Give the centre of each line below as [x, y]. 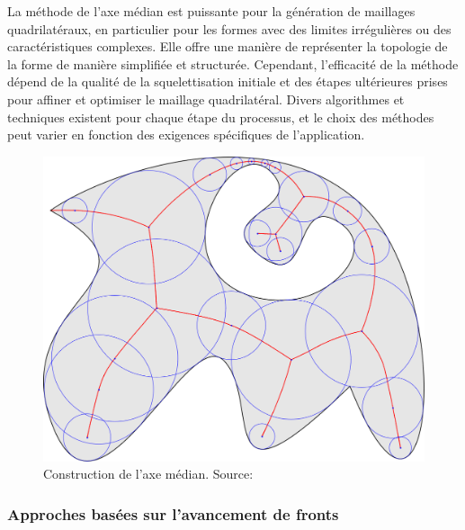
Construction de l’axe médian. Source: [148, 474]
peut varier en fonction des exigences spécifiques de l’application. [186, 135]
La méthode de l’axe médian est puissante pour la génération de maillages [211, 11]
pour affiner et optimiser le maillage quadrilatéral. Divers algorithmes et [206, 99]
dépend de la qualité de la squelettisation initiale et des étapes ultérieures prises [228, 81]
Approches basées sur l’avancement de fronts [173, 513]
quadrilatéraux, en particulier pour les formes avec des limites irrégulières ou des [229, 28]
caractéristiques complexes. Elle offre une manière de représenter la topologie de [228, 46]
